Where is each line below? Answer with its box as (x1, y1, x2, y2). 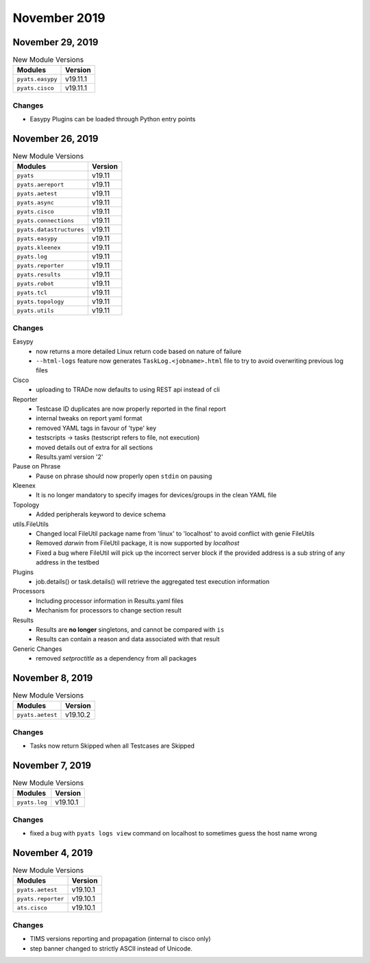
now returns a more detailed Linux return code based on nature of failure (36, 347, 242, 355)
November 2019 (12, 10, 106, 25)
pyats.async (16, 199, 54, 206)
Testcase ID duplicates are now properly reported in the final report (36, 405, 226, 413)
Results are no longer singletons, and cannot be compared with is (36, 625, 225, 634)
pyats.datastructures (16, 226, 85, 233)
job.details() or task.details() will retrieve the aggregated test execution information (36, 577, 270, 586)
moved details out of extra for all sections (36, 443, 153, 451)
